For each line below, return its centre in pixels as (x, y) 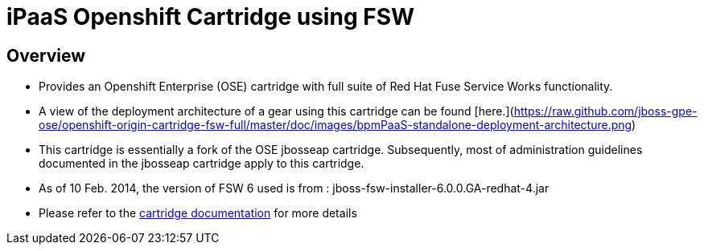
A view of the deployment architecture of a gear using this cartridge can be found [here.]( (276, 111)
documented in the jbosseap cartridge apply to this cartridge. (202, 164)
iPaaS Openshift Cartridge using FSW (211, 17)
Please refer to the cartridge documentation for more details (198, 213)
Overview (46, 55)
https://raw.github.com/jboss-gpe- (605, 111)
